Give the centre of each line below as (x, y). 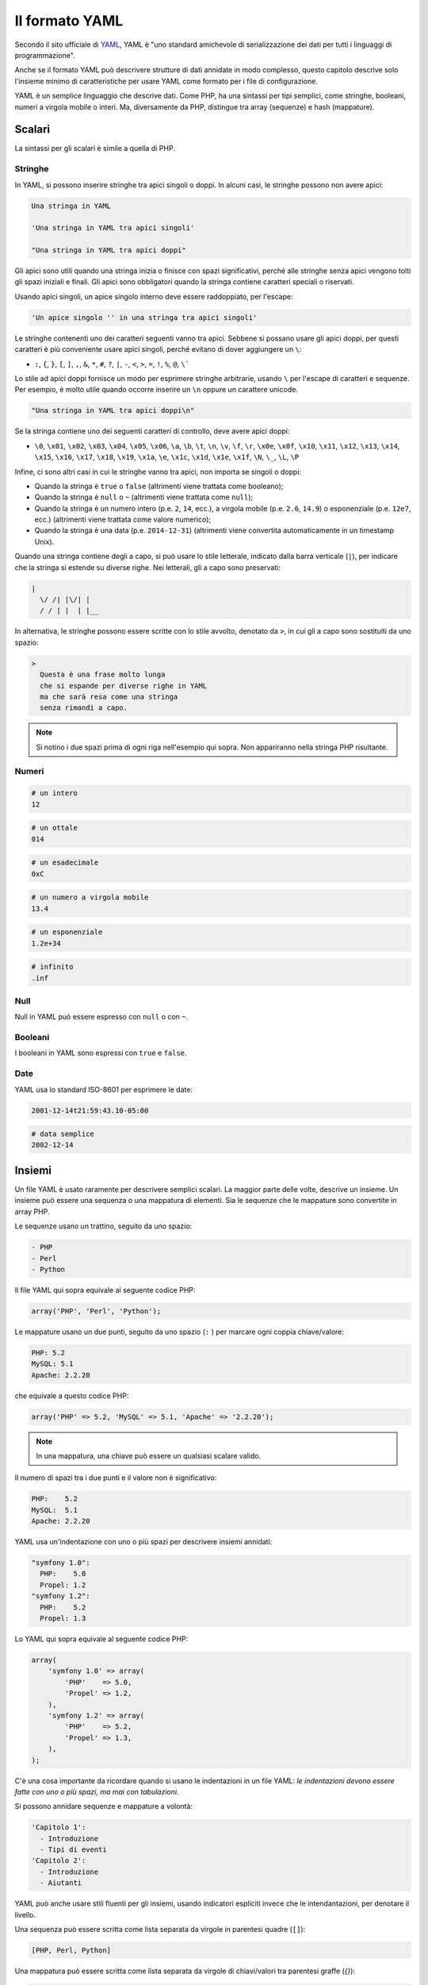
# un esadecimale (65, 863)
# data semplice (63, 1134)
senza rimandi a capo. (84, 708)
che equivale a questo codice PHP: (72, 1395)
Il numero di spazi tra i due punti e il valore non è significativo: (116, 1478)
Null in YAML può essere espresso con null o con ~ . (101, 1017)
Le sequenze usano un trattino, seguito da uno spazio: (103, 1226)
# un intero (55, 793)
